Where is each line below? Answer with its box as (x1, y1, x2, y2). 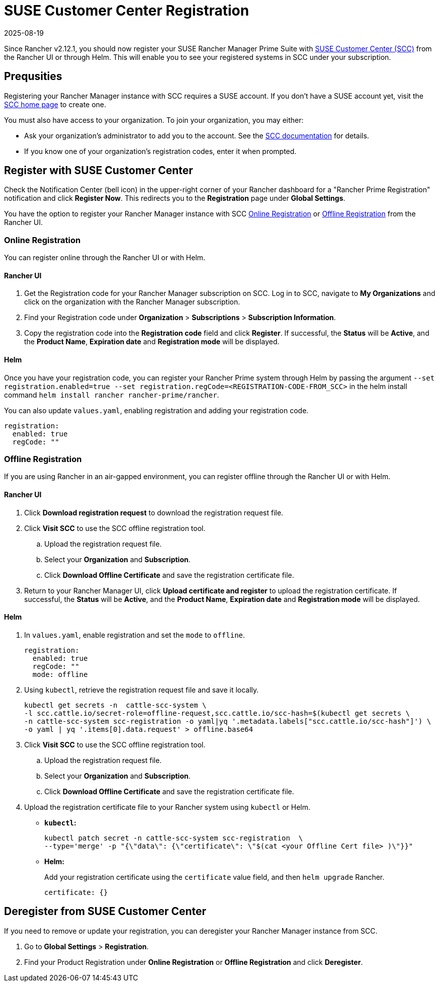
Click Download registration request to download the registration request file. (24, 508, 284, 517)
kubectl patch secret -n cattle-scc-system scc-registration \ (44, 833, 303, 842)
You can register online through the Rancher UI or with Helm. (4, 253, 206, 262)
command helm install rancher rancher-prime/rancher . (4, 390, 219, 399)
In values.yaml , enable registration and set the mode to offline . (24, 630, 245, 639)
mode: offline (32, 670, 88, 678)
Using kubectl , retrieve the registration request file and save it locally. (24, 685, 259, 694)
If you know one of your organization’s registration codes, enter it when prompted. (24, 146, 297, 156)
